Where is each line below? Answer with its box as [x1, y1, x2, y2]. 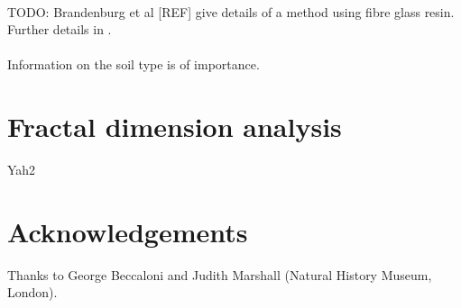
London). [7, 283, 58, 302]
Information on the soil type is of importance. [7, 55, 260, 74]
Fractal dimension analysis [7, 108, 342, 145]
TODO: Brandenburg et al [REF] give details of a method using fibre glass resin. [7, 2, 455, 21]
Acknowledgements [7, 213, 248, 249]
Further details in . [7, 20, 112, 39]
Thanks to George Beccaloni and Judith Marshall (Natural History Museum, [7, 265, 432, 284]
